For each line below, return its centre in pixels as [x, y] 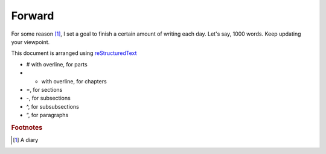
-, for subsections [48, 98]
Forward [33, 16]
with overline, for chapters [74, 81]
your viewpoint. [30, 42]
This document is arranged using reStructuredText [74, 53]
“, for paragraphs [47, 115]
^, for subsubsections [53, 106]
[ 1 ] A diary [26, 140]
